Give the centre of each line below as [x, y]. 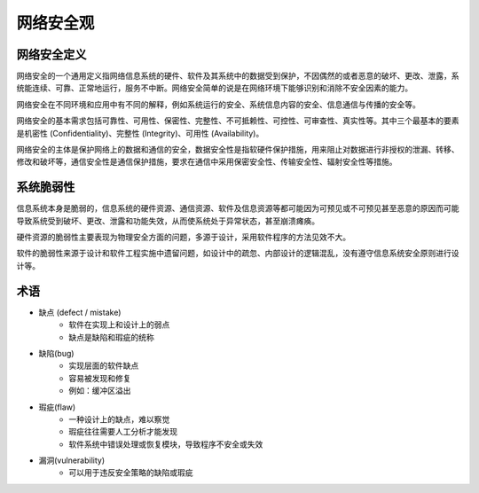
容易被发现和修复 [100, 378]
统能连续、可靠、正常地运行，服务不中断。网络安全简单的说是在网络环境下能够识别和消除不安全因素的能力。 [214, 88]
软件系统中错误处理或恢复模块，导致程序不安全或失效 [166, 444]
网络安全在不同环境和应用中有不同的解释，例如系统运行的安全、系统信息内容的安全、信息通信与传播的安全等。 [218, 104]
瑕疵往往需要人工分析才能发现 [123, 432]
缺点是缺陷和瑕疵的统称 [111, 337]
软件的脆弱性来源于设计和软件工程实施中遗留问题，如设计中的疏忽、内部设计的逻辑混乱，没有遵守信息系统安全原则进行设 [238, 254]
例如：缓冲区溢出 [100, 391]
